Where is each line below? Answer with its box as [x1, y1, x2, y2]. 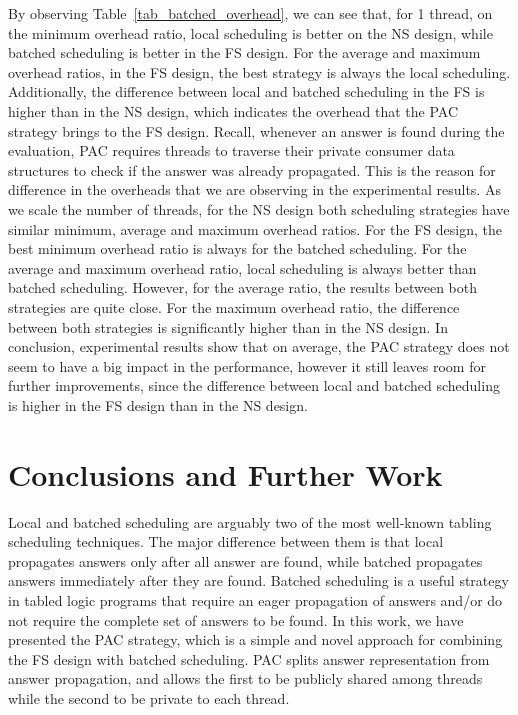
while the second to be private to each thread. [8, 687, 290, 708]
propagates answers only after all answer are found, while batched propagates [8, 550, 483, 571]
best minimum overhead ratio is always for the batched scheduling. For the [8, 238, 467, 259]
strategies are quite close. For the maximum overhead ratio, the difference [8, 296, 460, 317]
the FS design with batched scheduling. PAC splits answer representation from [8, 648, 490, 669]
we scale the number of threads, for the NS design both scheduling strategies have [8, 198, 510, 219]
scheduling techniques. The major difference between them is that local [8, 531, 444, 552]
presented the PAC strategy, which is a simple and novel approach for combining [8, 629, 503, 650]
